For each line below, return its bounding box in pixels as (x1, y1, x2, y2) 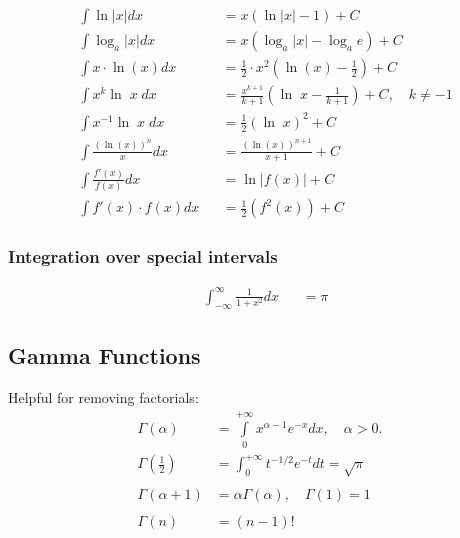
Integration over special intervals (8, 244, 278, 269)
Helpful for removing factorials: (8, 386, 199, 407)
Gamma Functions (8, 340, 201, 371)
